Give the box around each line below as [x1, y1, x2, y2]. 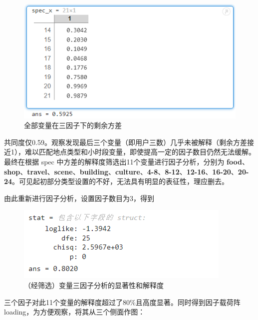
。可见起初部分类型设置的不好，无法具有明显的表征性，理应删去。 [12, 176, 229, 186]
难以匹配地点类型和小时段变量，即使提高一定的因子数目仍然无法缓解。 [24, 146, 256, 157]
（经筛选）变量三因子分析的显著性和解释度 [24, 279, 164, 290]
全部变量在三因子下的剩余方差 [24, 120, 122, 130]
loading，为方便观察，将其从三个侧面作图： [4, 306, 145, 317]
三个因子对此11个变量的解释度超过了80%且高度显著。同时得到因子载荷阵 [4, 296, 241, 307]
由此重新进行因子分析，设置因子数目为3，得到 [4, 192, 154, 203]
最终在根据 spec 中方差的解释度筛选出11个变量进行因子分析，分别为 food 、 [4, 156, 249, 166]
